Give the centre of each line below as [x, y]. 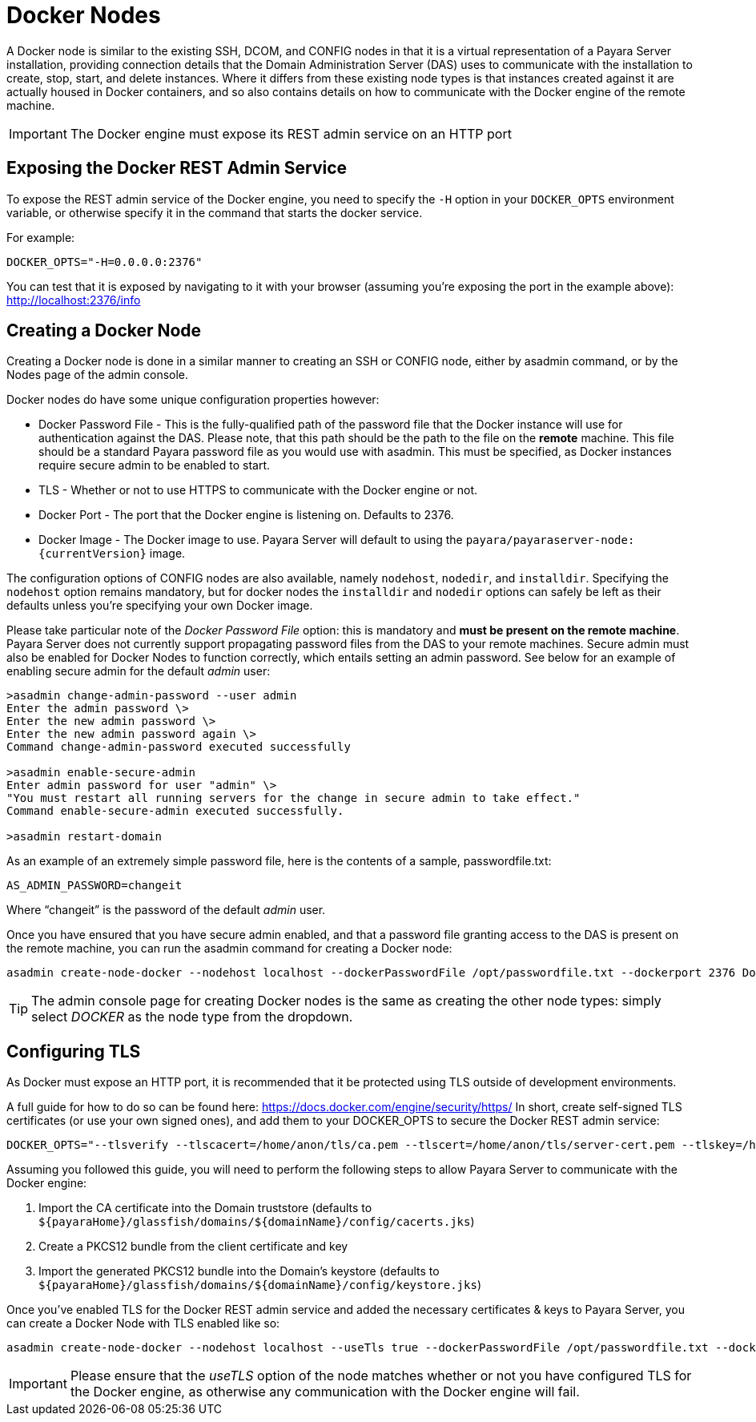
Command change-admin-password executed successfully [179, 747]
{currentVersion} [92, 554]
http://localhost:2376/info [74, 300]
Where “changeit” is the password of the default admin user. [166, 910]
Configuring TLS [74, 1051]
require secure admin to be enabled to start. [154, 465]
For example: [41, 237]
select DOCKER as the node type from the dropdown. [192, 1017]
